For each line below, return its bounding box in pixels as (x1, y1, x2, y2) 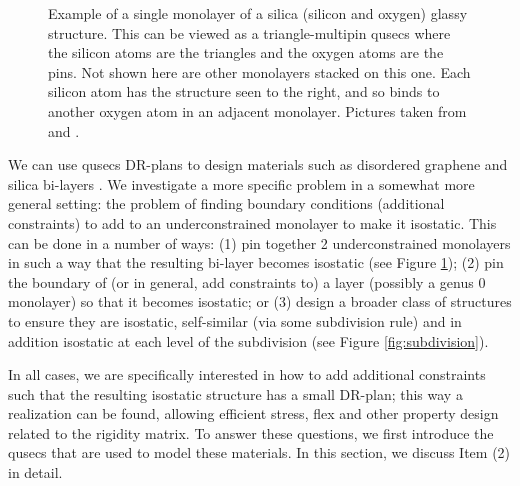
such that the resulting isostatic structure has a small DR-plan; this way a (8, 383, 463, 404)
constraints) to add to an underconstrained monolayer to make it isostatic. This (8, 212, 497, 233)
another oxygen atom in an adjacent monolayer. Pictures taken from (48, 100, 467, 121)
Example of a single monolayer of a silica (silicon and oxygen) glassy (48, 3, 468, 23)
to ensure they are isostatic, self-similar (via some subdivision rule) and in (8, 310, 462, 331)
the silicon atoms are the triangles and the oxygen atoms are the (48, 42, 444, 63)
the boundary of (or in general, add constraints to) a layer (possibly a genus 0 (8, 271, 486, 292)
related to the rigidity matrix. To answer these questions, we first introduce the (8, 422, 494, 443)
